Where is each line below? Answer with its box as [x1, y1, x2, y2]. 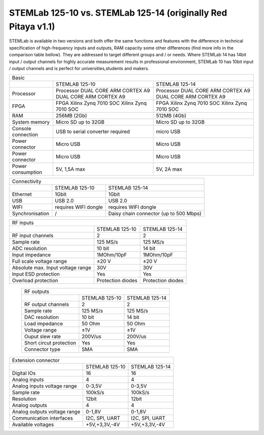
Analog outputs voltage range [12, 409, 81, 415]
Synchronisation [12, 210, 50, 217]
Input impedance [12, 252, 51, 258]
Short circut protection [24, 340, 77, 346]
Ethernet [12, 191, 32, 198]
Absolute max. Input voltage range [12, 264, 91, 271]
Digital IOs [12, 370, 36, 377]
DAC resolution [24, 314, 59, 321]
